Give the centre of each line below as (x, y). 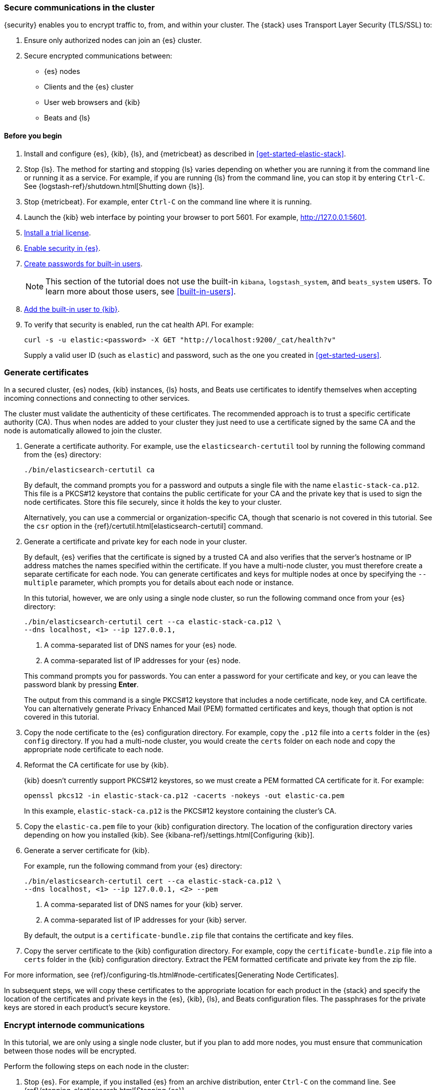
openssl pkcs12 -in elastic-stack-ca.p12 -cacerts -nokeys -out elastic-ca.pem (184, 796)
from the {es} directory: (63, 455)
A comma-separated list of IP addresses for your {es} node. (142, 661)
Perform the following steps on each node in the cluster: (96, 1067)
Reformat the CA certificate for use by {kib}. (96, 765)
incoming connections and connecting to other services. (97, 398)
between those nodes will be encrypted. (70, 1051)
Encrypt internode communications (74, 1025)
